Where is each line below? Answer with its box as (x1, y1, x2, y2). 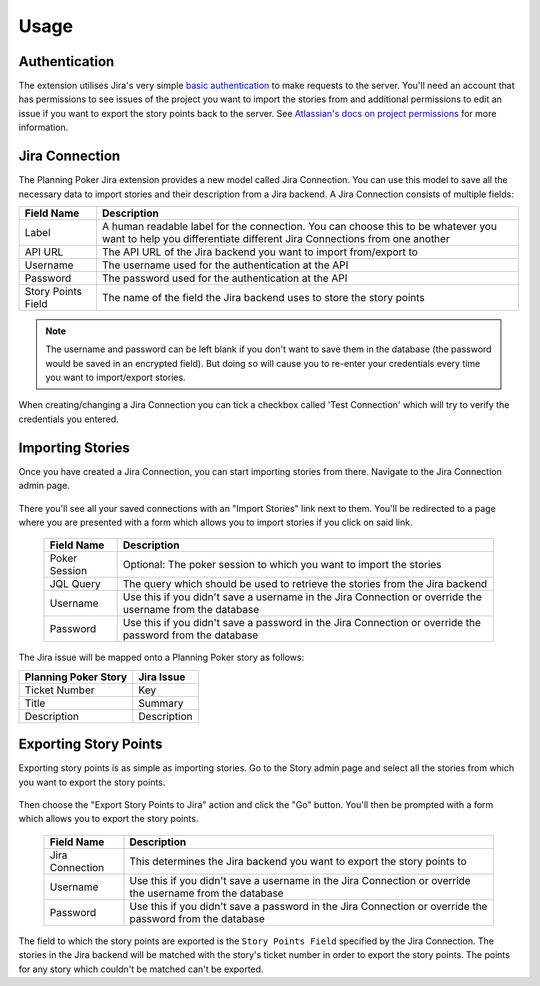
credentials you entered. (18, 413, 119, 425)
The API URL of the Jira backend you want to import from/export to (101, 245, 419, 259)
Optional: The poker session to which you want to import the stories (122, 558, 442, 572)
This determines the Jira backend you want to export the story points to (129, 854, 467, 868)
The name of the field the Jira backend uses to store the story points (101, 290, 425, 304)
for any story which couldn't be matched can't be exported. (18, 963, 264, 975)
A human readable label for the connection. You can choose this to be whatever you (101, 219, 497, 233)
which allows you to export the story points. (18, 813, 199, 825)
